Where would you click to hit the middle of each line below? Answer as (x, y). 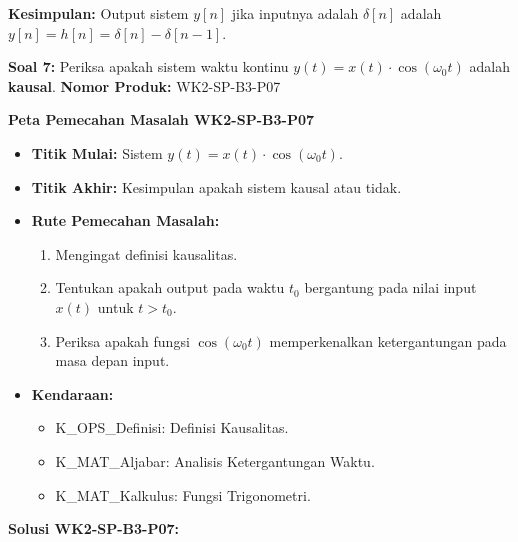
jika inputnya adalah (295, 13)
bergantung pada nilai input (390, 287)
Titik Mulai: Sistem (97, 152)
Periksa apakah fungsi (122, 340)
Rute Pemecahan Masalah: (125, 220)
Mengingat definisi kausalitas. (146, 253)
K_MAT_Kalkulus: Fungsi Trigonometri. (183, 494)
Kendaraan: (72, 393)
